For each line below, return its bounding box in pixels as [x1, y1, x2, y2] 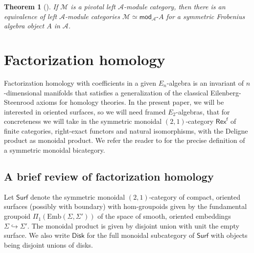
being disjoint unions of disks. [4, 239, 93, 250]
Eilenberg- [210, 87, 241, 97]
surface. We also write [4, 230, 70, 240]
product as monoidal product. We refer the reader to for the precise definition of [4, 135, 245, 145]
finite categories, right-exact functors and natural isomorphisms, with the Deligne [4, 125, 248, 136]
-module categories [65, 11, 120, 21]
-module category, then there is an [123, 1, 226, 11]
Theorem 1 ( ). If [4, 1, 58, 11]
